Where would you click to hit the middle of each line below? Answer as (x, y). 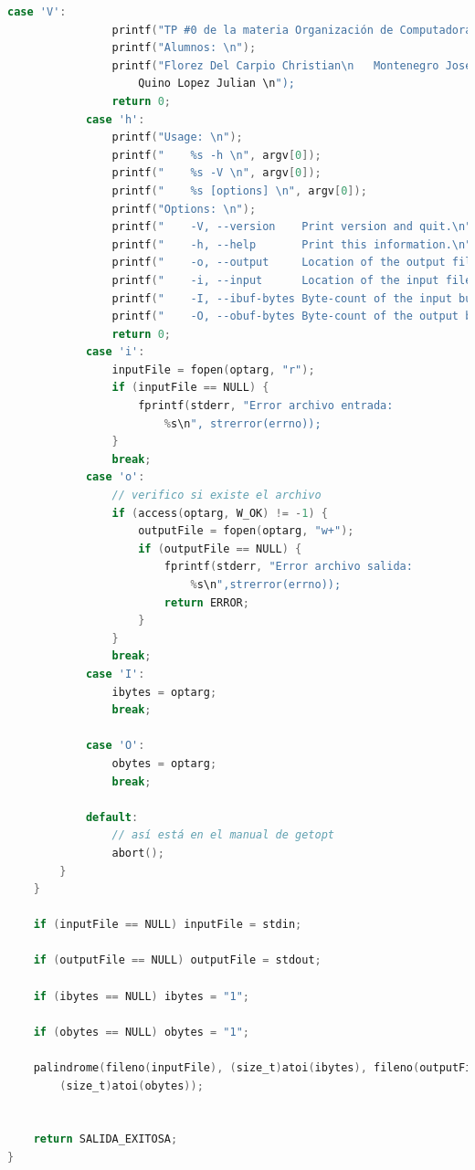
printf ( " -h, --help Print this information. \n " (292, 244)
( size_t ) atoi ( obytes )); (132, 1086)
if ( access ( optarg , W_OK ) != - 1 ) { (220, 513)
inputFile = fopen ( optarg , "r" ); (213, 369)
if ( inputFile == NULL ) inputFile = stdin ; (168, 925)
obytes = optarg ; (164, 763)
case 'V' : (37, 12)
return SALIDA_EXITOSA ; (106, 1139)
